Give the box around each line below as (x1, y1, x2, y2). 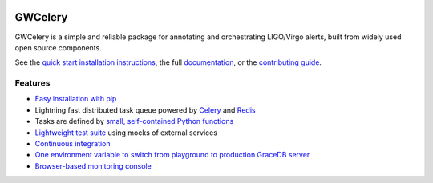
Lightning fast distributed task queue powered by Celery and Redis (34, 105, 256, 115)
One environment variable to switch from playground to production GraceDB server (34, 150, 310, 160)
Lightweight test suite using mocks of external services (34, 128, 218, 137)
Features (14, 78, 51, 89)
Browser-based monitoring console (34, 161, 152, 171)
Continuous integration (34, 139, 111, 148)
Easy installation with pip (34, 94, 117, 104)
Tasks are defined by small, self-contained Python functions (34, 117, 234, 126)
